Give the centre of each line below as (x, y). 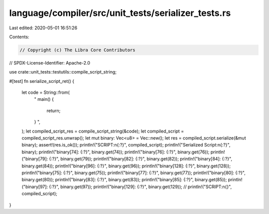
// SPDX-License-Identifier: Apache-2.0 (50, 63)
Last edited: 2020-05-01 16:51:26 (43, 28)
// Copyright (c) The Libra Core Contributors (77, 50)
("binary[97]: (35, 187)
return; (54, 110)
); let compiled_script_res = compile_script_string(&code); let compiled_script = (103, 131)
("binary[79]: (35, 159)
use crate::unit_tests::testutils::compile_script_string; (63, 72)
